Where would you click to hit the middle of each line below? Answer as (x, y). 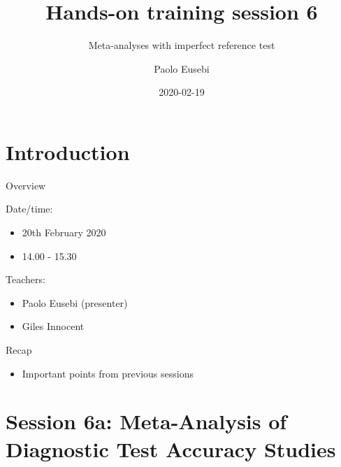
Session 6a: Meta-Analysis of (146, 421)
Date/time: (29, 209)
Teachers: (26, 279)
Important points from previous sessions (108, 373)
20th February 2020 (64, 232)
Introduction (68, 151)
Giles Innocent (53, 326)
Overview (26, 185)
